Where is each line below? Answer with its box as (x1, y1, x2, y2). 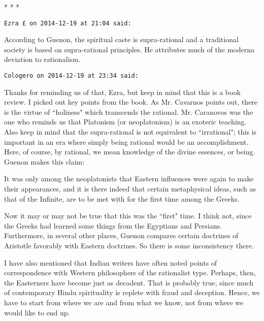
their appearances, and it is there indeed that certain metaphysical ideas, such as (4, 183, 256, 194)
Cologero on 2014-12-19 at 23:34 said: (4, 72, 139, 80)
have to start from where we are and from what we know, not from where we (4, 297, 244, 307)
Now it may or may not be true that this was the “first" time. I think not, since (4, 210, 252, 221)
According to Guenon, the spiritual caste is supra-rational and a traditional (4, 34, 239, 45)
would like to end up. (4, 307, 70, 317)
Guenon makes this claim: (4, 156, 85, 167)
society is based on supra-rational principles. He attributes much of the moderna (4, 44, 254, 54)
